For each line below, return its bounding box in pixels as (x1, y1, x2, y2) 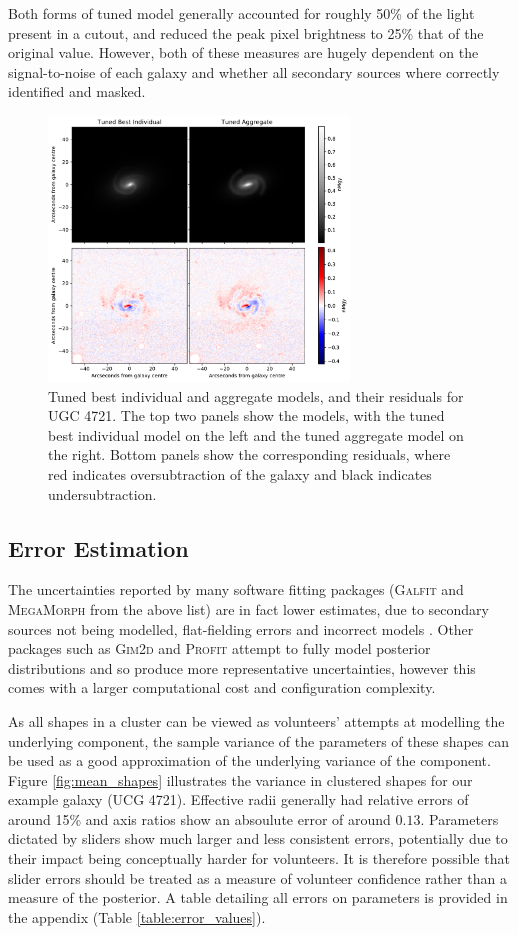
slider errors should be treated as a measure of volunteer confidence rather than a (8, 867, 507, 888)
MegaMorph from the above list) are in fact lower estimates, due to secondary (8, 598, 489, 619)
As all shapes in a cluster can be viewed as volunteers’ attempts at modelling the (8, 710, 505, 731)
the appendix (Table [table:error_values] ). (8, 906, 266, 927)
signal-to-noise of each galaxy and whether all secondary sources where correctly (8, 61, 500, 82)
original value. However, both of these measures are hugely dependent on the (8, 42, 479, 63)
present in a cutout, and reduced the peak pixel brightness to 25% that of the (8, 22, 484, 43)
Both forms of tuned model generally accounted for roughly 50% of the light (8, 3, 475, 23)
